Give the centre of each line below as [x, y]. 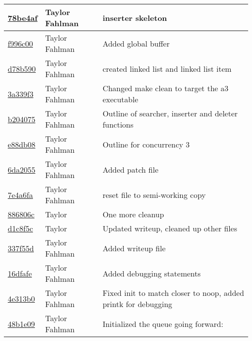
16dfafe [20, 273]
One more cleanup [133, 214]
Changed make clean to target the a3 [165, 88]
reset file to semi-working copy [154, 195]
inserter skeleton [135, 17]
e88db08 [22, 144]
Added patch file [130, 169]
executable [120, 99]
